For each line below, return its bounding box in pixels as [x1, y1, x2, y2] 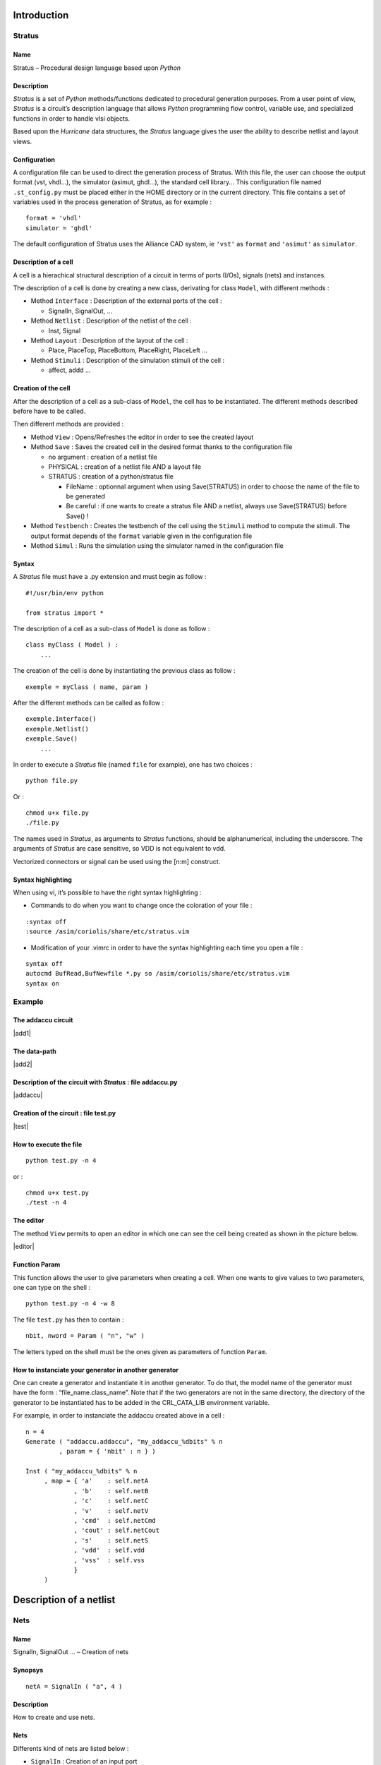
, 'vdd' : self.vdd [73, 1546, 145, 1555]
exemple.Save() [25, 735, 78, 743]
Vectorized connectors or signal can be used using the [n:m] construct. [13, 857, 221, 866]
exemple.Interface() [25, 715, 97, 723]
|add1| [13, 1029, 32, 1037]
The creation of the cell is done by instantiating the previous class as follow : [13, 666, 236, 675]
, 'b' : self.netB [73, 1487, 149, 1495]
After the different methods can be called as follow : [13, 698, 164, 707]
